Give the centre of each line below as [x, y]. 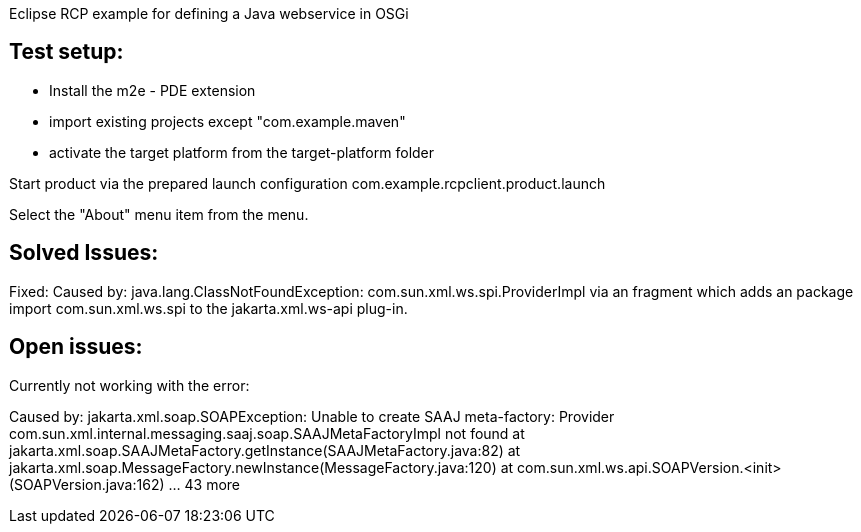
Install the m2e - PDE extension [152, 90]
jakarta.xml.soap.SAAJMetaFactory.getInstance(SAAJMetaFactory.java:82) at [265, 450]
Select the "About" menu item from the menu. [159, 214]
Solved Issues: [84, 253]
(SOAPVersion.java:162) [87, 484]
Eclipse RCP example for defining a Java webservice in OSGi [209, 13]
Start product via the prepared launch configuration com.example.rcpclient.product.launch [307, 183]
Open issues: [76, 347]
